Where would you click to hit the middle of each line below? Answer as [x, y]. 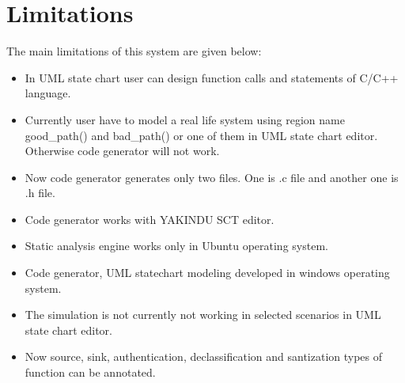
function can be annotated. [90, 372]
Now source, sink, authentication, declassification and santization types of [204, 356]
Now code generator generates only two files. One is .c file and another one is [212, 177]
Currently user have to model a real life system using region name [185, 119]
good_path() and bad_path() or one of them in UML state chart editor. [201, 135]
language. [48, 93]
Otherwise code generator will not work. [122, 151]
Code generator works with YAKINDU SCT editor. [150, 219]
